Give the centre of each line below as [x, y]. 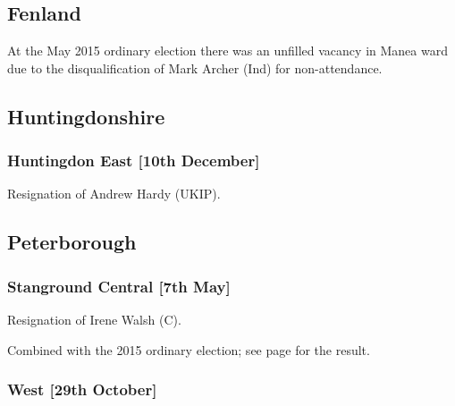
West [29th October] [82, 389]
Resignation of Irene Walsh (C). [94, 319]
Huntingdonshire [86, 116]
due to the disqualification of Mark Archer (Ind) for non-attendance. [195, 68]
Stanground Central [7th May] [119, 286]
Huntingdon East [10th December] [134, 161]
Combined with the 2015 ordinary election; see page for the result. [189, 349]
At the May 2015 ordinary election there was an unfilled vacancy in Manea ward [227, 51]
